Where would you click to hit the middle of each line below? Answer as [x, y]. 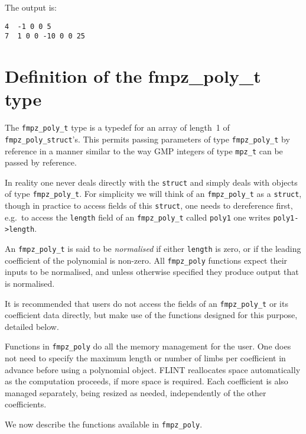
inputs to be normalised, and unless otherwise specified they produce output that [152, 272]
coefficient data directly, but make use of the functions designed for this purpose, [151, 315]
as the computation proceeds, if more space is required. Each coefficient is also [147, 381]
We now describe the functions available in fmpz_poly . [104, 424]
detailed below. [32, 326]
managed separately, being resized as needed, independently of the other [136, 392]
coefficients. [26, 404]
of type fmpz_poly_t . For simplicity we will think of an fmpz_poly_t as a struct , [153, 194]
